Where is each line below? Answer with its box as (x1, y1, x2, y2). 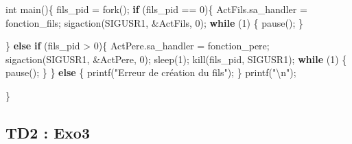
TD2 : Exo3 (5, 121, 90, 143)
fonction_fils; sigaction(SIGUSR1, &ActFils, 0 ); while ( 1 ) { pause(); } (5, 15, 304, 29)
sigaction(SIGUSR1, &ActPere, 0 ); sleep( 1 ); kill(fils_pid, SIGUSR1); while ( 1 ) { (5, 51, 347, 66)
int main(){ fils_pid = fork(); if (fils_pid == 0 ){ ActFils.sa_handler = (5, 2, 307, 16)
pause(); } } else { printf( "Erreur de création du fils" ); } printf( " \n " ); (5, 65, 296, 80)
